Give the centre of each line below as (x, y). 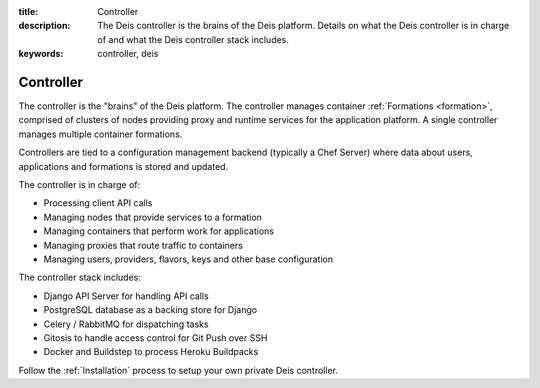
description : (44, 26)
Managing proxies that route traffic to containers (143, 245)
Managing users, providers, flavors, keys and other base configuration (188, 259)
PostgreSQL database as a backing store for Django (150, 310)
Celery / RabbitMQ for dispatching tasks (126, 324)
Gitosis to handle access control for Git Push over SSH (155, 337)
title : (28, 11)
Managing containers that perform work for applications (159, 231)
